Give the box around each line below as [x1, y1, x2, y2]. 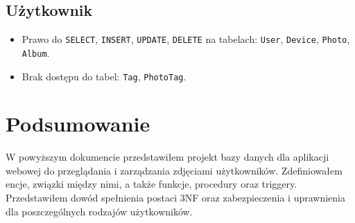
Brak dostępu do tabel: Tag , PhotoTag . [21, 69, 187, 83]
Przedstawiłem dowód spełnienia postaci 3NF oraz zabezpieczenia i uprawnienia [6, 190, 346, 205]
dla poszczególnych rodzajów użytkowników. [6, 204, 193, 218]
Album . [21, 45, 50, 60]
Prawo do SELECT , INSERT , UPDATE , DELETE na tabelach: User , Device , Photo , [21, 32, 350, 46]
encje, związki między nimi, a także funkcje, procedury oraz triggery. [6, 177, 297, 191]
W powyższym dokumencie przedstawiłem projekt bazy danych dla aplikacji [6, 150, 329, 164]
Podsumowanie [6, 109, 150, 138]
